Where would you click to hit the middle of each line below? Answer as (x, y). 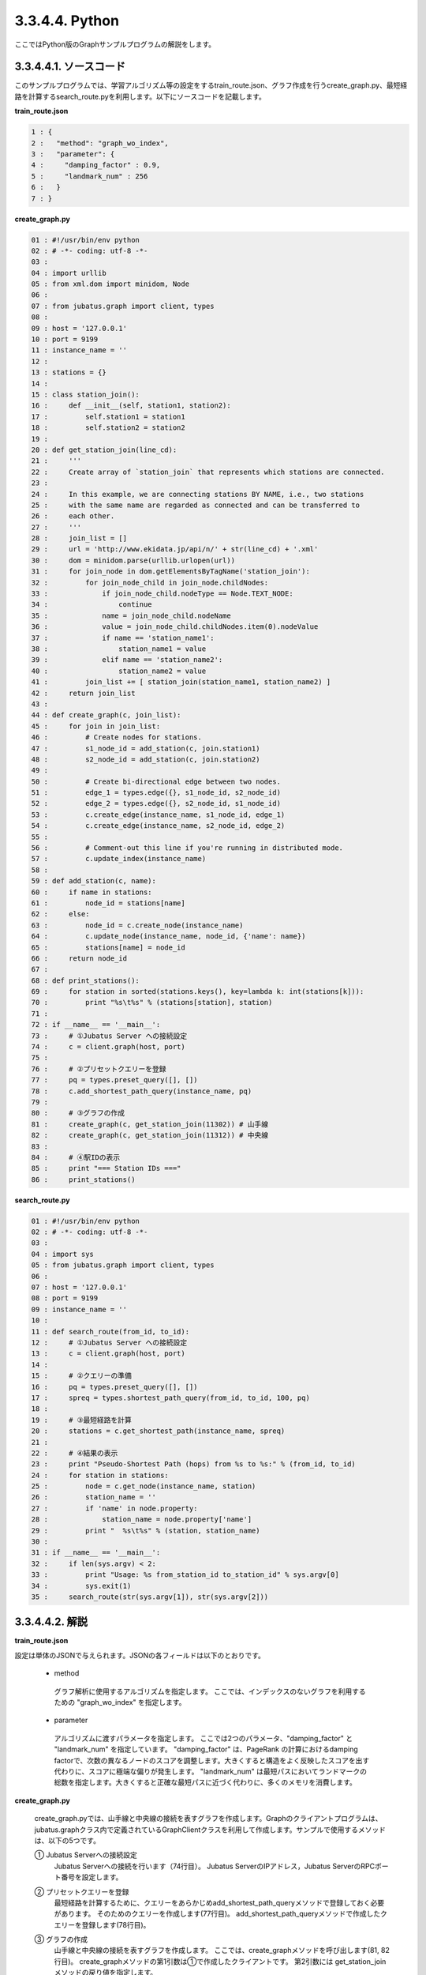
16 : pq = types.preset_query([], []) (114, 1387)
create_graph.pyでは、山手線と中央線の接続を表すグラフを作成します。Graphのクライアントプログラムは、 (208, 1819)
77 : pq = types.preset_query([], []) (114, 1080)
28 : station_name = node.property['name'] (142, 1520)
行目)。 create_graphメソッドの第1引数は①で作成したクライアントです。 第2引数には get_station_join (220, 1961)
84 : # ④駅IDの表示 (76, 1157)
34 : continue (92, 605)
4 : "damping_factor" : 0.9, (96, 165)
